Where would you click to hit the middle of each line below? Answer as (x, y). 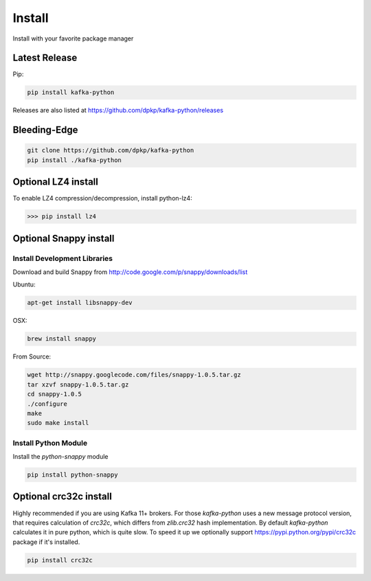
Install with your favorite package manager (73, 38)
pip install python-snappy (72, 475)
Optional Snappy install (64, 238)
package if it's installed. (46, 542)
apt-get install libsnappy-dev (80, 303)
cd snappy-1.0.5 (55, 394)
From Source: (32, 356)
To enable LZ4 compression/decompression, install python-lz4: (102, 198)
